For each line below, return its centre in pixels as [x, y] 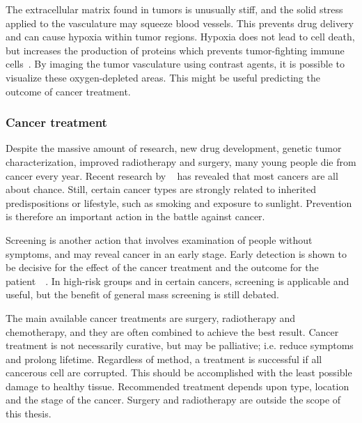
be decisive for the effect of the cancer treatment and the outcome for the [162, 267]
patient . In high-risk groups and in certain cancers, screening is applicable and [178, 280]
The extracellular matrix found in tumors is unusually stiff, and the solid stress [174, 9]
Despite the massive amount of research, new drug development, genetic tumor [174, 148]
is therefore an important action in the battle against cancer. [135, 216]
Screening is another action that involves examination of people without [159, 239]
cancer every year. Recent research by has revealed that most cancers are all [172, 175]
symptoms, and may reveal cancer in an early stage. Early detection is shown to [176, 253]
